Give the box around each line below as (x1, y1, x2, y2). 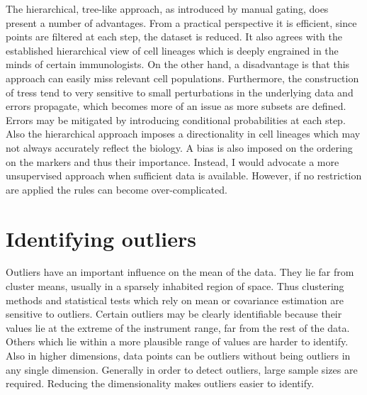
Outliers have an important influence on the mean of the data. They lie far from (6, 265, 354, 279)
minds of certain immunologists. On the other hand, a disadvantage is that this (6, 57, 350, 72)
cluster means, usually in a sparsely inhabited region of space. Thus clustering (6, 279, 344, 294)
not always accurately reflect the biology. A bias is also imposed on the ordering (6, 140, 353, 155)
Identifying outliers (6, 223, 196, 252)
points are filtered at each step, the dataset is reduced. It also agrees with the (6, 29, 343, 44)
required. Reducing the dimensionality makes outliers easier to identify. (6, 376, 315, 391)
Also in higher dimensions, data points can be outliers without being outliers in (6, 348, 351, 362)
